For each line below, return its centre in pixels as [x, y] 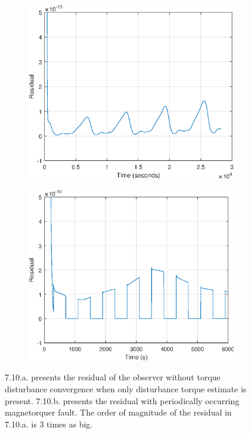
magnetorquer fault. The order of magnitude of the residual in [118, 412]
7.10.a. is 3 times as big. [49, 424]
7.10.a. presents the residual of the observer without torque [113, 377]
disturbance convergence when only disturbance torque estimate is [126, 388]
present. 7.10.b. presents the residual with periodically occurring [122, 400]
